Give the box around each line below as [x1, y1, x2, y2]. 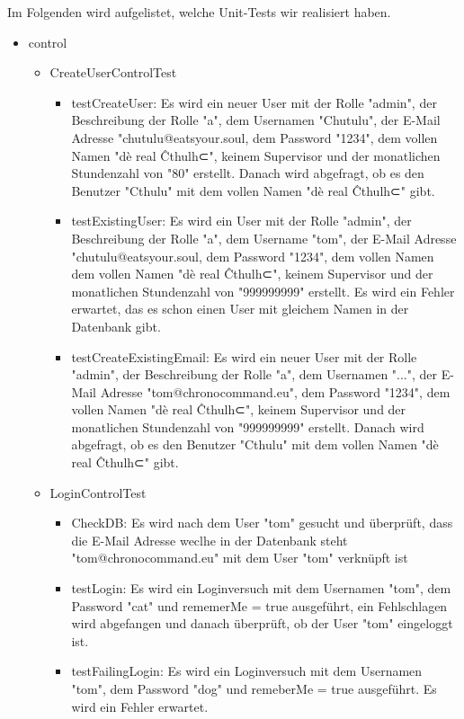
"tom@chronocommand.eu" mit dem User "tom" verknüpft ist [71, 548, 408, 567]
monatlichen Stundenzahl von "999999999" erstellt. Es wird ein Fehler [71, 281, 455, 300]
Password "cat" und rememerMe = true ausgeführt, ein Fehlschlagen [71, 596, 448, 615]
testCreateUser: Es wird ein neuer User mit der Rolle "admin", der [71, 93, 437, 111]
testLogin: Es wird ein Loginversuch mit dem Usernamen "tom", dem [71, 579, 451, 598]
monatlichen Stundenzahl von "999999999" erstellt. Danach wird [71, 417, 424, 436]
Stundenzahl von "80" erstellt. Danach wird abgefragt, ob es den [71, 164, 424, 182]
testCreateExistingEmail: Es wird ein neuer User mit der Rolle [71, 347, 417, 366]
